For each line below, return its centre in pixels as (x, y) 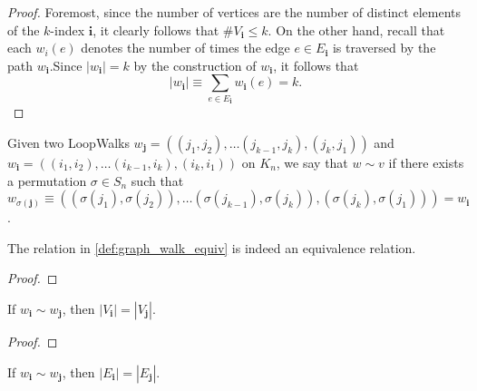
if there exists (426, 162)
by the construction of (195, 65)
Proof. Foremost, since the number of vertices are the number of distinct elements (234, 12)
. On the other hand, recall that (356, 29)
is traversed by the (384, 48)
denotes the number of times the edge (185, 48)
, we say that (312, 162)
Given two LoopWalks (68, 142)
